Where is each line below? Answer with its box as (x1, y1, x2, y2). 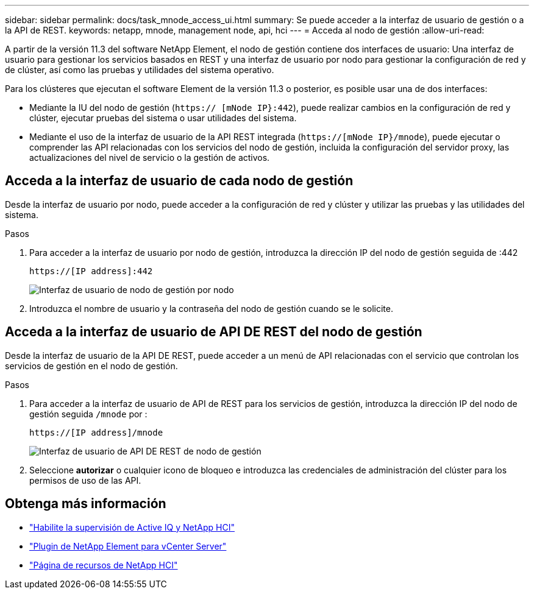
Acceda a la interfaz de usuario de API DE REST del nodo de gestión (5, 324, 422, 340)
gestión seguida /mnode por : (29, 408, 148, 419)
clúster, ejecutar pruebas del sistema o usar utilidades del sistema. (29, 113, 297, 123)
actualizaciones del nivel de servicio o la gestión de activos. (29, 152, 270, 163)
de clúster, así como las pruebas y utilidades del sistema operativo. (5, 65, 274, 75)
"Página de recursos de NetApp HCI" (29, 559, 178, 570)
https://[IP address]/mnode (29, 427, 163, 437)
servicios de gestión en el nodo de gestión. (5, 360, 178, 371)
